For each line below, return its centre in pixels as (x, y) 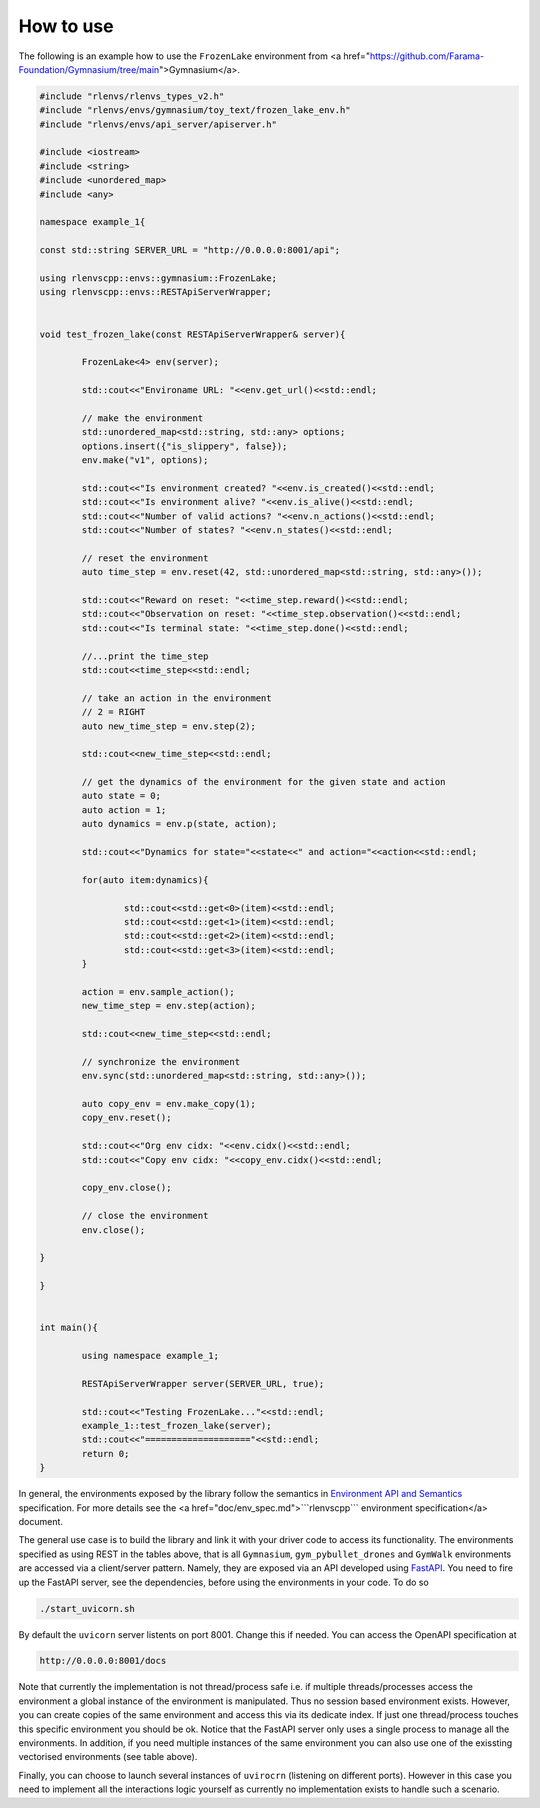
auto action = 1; (124, 809)
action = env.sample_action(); (158, 991)
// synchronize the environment (160, 1061)
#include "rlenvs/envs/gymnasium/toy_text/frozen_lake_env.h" (195, 110)
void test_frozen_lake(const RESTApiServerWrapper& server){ (192, 334)
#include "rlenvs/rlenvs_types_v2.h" (132, 96)
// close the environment (145, 1216)
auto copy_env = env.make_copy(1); (169, 1104)
